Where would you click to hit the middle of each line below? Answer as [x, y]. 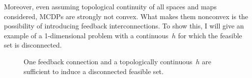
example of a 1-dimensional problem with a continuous [86, 35]
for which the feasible [210, 35]
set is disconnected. [33, 45]
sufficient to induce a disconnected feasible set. [94, 71]
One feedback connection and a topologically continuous [108, 61]
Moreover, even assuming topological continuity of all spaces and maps [110, 6]
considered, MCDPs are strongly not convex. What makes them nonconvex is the [126, 16]
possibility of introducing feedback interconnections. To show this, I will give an [124, 26]
